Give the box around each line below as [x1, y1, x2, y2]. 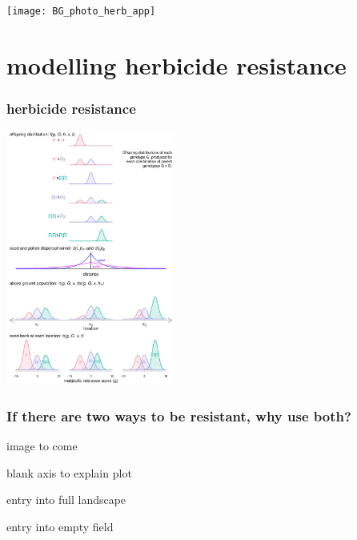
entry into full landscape [6, 491, 126, 508]
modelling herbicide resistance [6, 48, 347, 81]
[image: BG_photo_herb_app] [6, 6, 156, 17]
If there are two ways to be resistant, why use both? [6, 405, 351, 425]
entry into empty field [6, 518, 114, 534]
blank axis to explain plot [6, 464, 132, 481]
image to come [6, 437, 78, 454]
